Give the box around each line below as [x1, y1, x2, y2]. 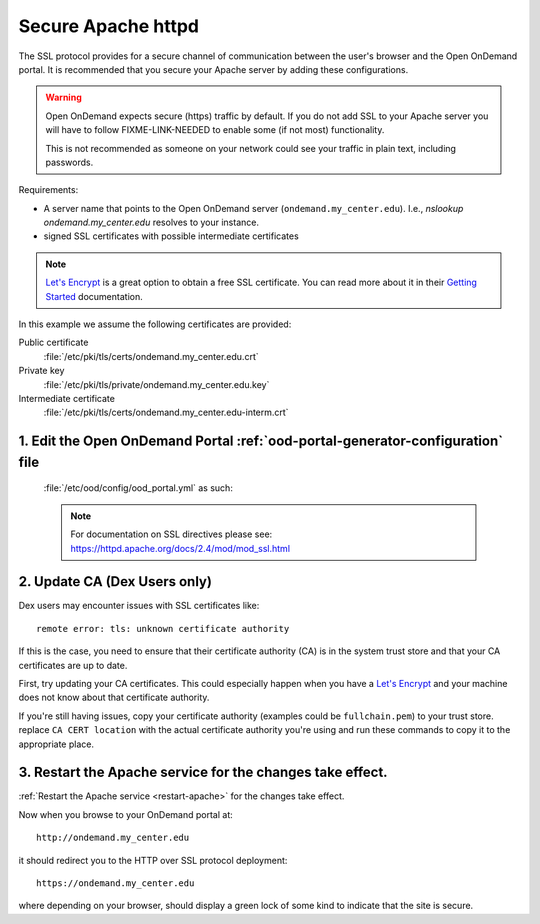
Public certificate [18, 336, 89, 349]
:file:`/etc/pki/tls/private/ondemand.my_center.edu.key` [43, 378, 270, 390]
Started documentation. [45, 290, 144, 302]
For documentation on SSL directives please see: [70, 528, 273, 540]
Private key [18, 365, 65, 377]
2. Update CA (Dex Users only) [18, 573, 212, 590]
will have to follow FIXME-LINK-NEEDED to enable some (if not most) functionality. [45, 124, 385, 136]
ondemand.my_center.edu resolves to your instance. [43, 216, 260, 229]
